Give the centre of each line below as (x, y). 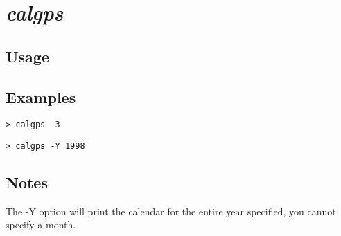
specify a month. (41, 225)
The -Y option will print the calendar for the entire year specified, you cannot (171, 211)
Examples (41, 97)
